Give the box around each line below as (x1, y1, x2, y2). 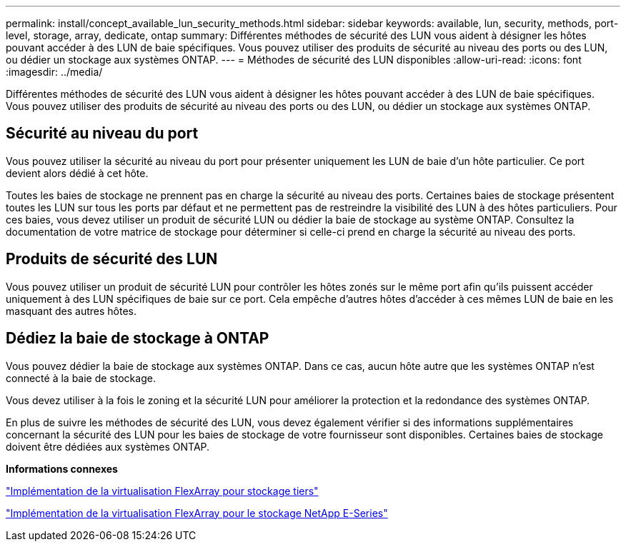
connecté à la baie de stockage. (6, 371, 156, 384)
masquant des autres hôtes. (6, 304, 137, 317)
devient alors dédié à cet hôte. (6, 166, 149, 179)
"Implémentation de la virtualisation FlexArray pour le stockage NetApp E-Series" (6, 506, 388, 519)
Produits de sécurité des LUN (6, 250, 218, 269)
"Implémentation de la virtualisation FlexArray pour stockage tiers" (6, 484, 319, 497)
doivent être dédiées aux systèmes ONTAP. (6, 440, 210, 453)
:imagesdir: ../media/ (6, 66, 103, 78)
